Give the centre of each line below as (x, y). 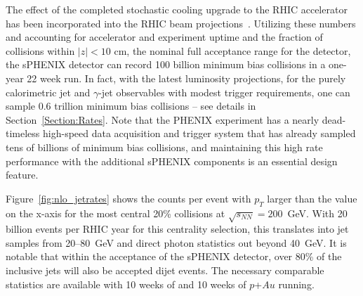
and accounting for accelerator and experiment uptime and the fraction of (164, 37)
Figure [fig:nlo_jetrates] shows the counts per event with (128, 198)
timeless (23, 133)
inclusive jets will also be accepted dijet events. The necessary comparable (165, 270)
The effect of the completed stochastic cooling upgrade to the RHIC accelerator (177, 9)
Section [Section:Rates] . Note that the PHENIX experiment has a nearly (163, 119)
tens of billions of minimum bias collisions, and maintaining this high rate (164, 147)
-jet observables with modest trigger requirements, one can (224, 92)
